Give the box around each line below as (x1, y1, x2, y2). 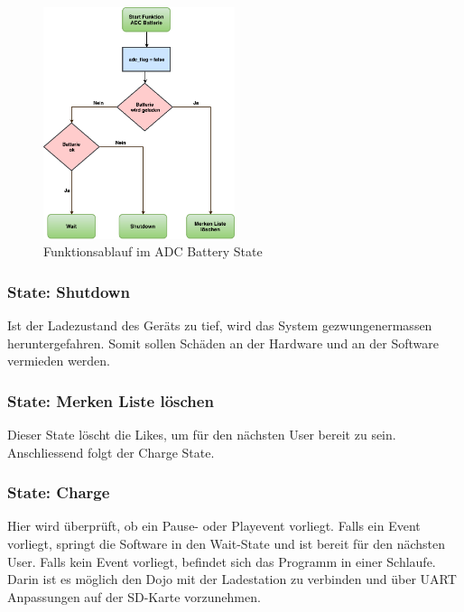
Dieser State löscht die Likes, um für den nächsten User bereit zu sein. (7, 424, 396, 443)
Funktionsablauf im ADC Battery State (43, 242, 263, 261)
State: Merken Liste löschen (7, 389, 214, 412)
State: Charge (7, 481, 110, 504)
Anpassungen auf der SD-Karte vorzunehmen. (7, 587, 261, 606)
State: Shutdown (7, 280, 130, 302)
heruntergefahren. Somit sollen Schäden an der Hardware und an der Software (7, 333, 439, 352)
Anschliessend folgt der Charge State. (7, 442, 215, 461)
